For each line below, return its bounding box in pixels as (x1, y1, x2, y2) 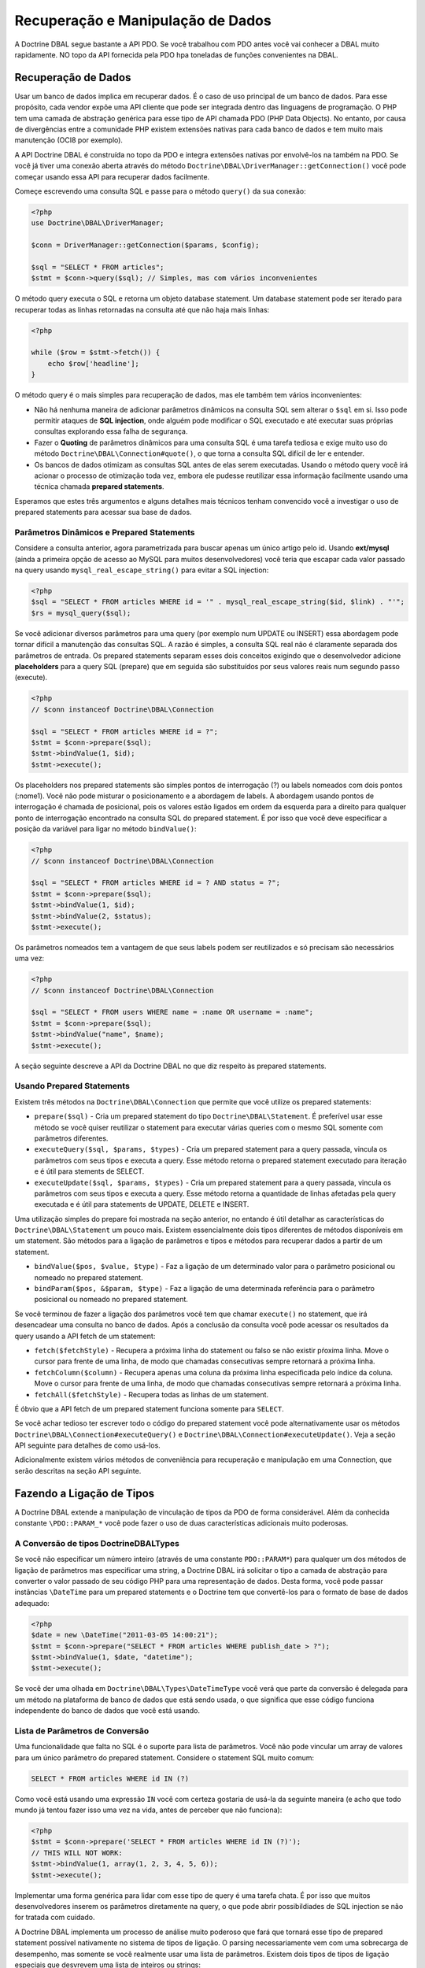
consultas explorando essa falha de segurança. (34, 427, 188, 436)
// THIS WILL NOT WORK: (31, 1848, 124, 1857)
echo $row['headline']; (47, 359, 139, 368)
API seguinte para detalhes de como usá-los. (14, 1441, 161, 1450)
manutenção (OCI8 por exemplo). (14, 135, 124, 145)
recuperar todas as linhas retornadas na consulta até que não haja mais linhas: (14, 305, 270, 314)
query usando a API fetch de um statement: (14, 1331, 156, 1341)
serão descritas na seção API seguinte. (14, 1466, 142, 1475)
